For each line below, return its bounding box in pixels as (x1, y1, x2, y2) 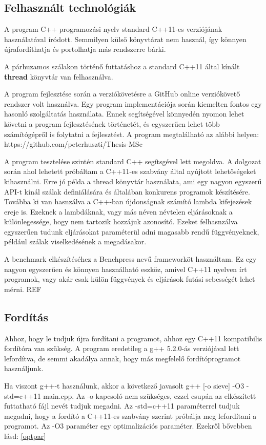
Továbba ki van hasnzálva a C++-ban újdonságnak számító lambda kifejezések (4, 196, 252, 207)
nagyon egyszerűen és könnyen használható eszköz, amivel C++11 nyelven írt (4, 263, 247, 274)
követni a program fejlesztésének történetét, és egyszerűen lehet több (4, 118, 220, 129)
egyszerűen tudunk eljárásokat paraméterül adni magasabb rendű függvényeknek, (4, 226, 259, 237)
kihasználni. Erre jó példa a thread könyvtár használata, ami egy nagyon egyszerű (4, 176, 262, 186)
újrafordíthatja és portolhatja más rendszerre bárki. (4, 44, 166, 54)
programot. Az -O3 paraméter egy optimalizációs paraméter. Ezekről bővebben (4, 420, 252, 431)
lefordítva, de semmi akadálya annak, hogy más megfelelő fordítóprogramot (4, 353, 241, 363)
